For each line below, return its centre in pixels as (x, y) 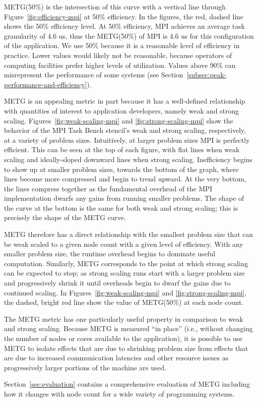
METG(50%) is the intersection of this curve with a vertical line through (115, 6)
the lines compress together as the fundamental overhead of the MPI (108, 188)
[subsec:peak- (207, 75)
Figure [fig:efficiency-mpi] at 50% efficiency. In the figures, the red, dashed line (124, 16)
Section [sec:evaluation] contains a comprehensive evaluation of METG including (127, 384)
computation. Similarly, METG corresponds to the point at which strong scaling (126, 263)
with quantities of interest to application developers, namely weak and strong (122, 110)
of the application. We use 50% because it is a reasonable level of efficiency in (122, 45)
